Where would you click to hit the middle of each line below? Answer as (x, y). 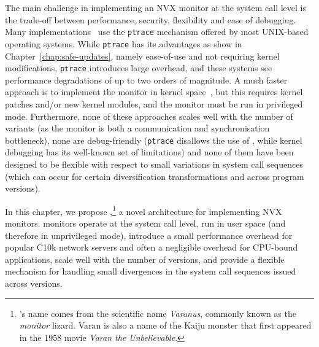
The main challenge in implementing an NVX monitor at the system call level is (156, 7)
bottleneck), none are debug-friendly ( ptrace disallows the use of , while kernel (154, 140)
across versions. (34, 283)
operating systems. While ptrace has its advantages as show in (124, 43)
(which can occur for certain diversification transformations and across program (155, 176)
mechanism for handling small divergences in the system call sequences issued (151, 271)
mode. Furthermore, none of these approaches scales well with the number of (149, 116)
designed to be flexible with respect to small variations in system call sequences (154, 164)
